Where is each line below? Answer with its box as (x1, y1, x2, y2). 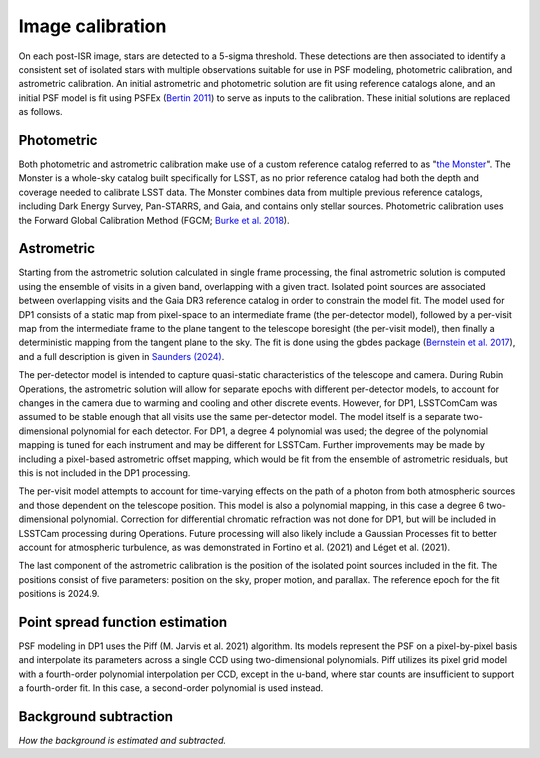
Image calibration (18, 15, 167, 37)
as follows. (18, 106, 64, 118)
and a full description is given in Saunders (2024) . (18, 350, 225, 362)
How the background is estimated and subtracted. (18, 735, 227, 747)
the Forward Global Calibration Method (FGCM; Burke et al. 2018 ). (18, 214, 290, 226)
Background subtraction (18, 708, 174, 725)
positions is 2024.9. (18, 588, 100, 600)
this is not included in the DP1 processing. (18, 466, 191, 479)
